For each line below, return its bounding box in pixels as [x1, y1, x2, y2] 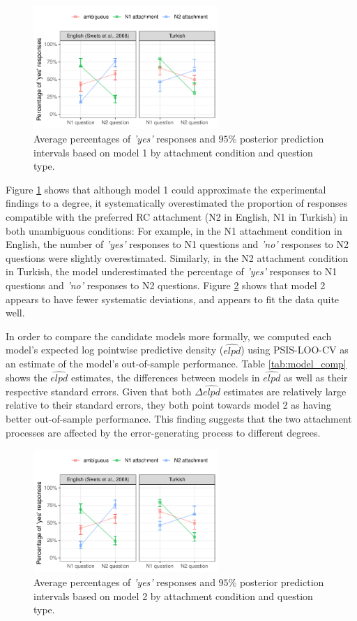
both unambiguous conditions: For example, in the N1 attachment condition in [6, 223, 342, 238]
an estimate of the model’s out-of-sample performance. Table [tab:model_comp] [6, 356, 347, 371]
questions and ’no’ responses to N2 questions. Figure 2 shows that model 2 [6, 277, 326, 292]
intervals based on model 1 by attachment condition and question [33, 145, 313, 159]
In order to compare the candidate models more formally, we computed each [6, 328, 332, 343]
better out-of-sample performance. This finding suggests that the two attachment [6, 411, 352, 425]
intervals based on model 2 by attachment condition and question [33, 588, 313, 603]
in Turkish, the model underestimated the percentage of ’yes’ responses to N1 [6, 264, 337, 279]
